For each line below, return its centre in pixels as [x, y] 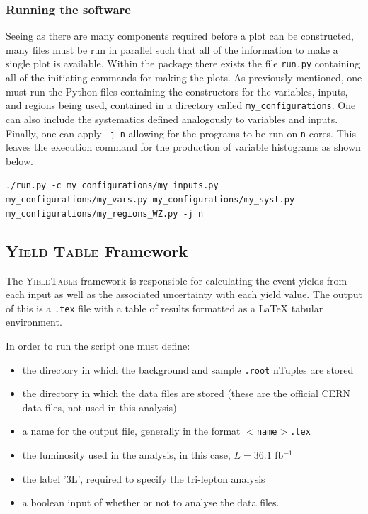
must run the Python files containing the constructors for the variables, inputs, [177, 91]
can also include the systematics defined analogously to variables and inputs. [172, 119]
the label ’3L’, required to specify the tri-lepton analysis [144, 478]
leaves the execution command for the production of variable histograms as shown [183, 147]
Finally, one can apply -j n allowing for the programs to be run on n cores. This [181, 133]
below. [19, 160]
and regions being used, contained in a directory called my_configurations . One [181, 105]
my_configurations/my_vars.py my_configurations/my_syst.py [150, 200]
